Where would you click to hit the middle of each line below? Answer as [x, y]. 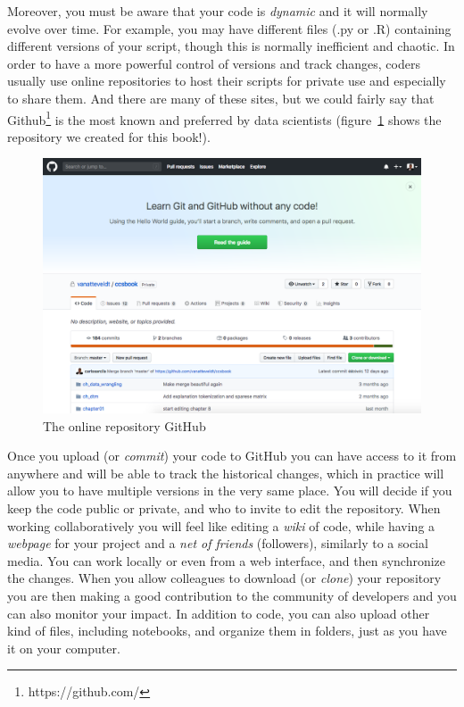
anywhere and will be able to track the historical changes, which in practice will [226, 473]
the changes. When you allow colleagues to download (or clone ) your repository [224, 578]
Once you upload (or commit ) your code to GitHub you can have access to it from [232, 456]
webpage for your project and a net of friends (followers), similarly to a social [218, 543]
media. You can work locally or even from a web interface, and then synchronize [227, 560]
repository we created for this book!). [109, 136]
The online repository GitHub [124, 425]
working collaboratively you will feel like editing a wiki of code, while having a [221, 525]
